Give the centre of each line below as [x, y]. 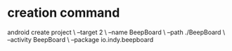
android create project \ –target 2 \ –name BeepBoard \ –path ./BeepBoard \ [116, 32]
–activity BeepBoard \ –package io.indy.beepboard [80, 39]
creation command [64, 13]
